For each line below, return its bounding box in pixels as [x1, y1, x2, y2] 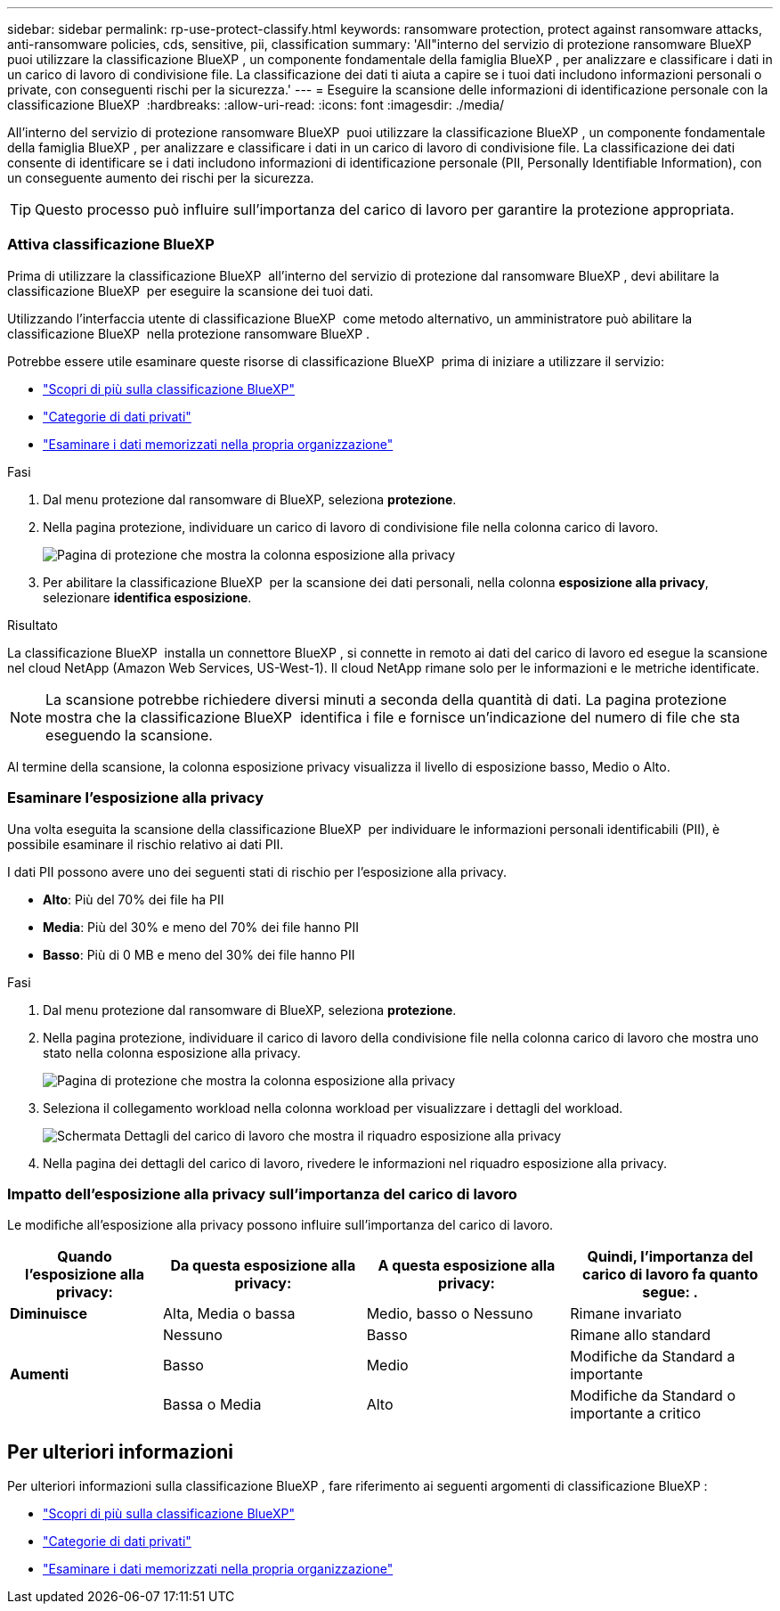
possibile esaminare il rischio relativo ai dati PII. [7, 836, 284, 852]
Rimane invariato [570, 1304, 682, 1323]
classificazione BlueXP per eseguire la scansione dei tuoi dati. [7, 282, 374, 298]
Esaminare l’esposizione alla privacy [7, 789, 264, 807]
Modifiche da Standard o [570, 1386, 735, 1405]
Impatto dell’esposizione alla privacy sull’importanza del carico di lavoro [7, 1184, 517, 1203]
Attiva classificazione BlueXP [7, 235, 215, 254]
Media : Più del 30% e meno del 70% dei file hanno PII [43, 919, 359, 935]
